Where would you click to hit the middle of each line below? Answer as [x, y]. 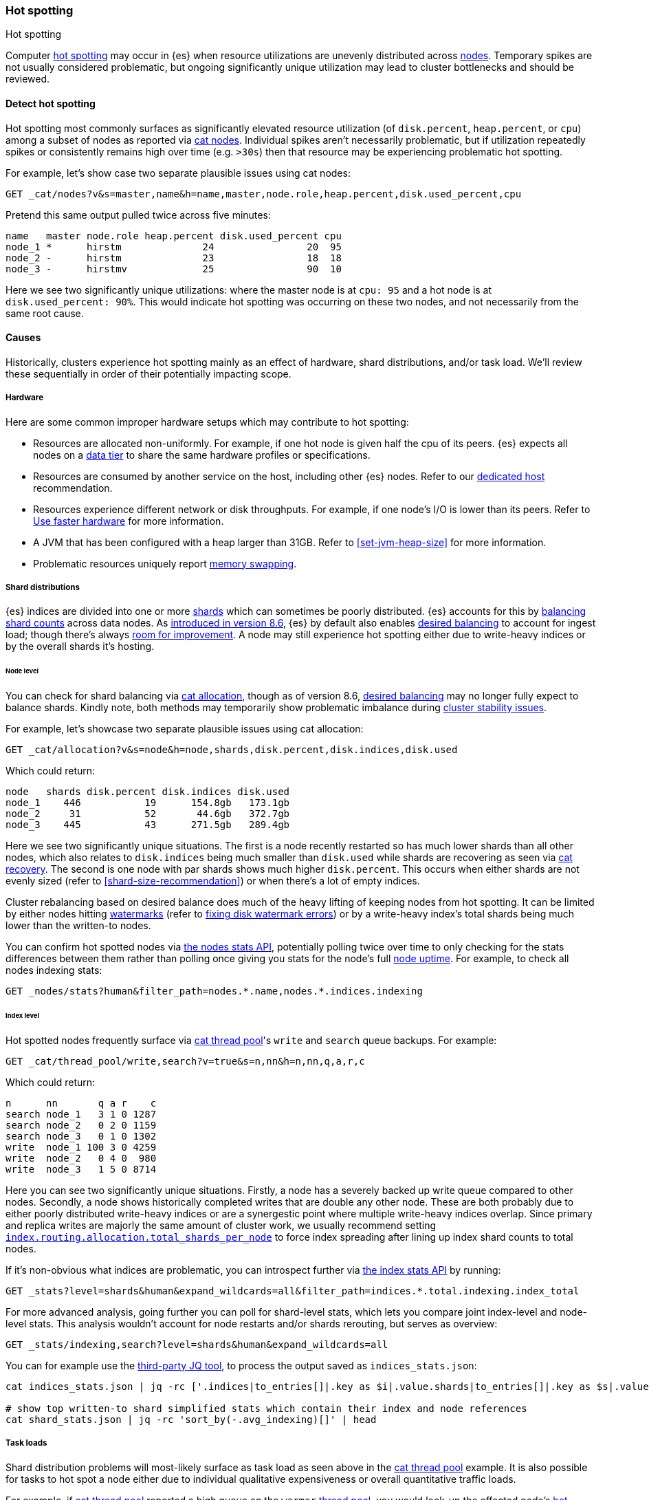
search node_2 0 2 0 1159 [81, 1125]
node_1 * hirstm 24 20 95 [174, 247]
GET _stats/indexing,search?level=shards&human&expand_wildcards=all [197, 1344]
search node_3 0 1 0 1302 [81, 1136]
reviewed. [28, 79]
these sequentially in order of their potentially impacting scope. [148, 373]
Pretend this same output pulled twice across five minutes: [138, 215]
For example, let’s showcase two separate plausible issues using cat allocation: [185, 729]
